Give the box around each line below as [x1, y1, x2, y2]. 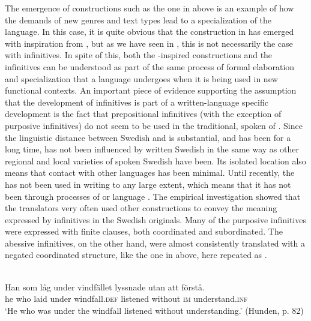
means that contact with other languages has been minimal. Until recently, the [5, 166, 295, 179]
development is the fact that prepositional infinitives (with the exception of [5, 107, 282, 120]
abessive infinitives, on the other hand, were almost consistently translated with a [5, 236, 305, 249]
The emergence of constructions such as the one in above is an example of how [5, 2, 294, 14]
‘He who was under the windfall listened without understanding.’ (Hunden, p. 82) [5, 304, 304, 316]
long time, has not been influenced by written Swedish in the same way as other [5, 143, 299, 155]
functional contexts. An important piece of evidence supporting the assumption [5, 84, 297, 97]
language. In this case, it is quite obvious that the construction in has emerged [5, 25, 294, 38]
